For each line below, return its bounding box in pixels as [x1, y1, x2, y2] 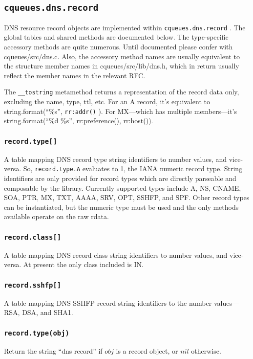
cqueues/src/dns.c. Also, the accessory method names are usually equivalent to [4, 51, 240, 61]
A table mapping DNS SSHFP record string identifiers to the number [4, 297, 212, 308]
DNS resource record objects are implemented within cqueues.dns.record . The [4, 22, 246, 32]
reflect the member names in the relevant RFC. [4, 70, 146, 80]
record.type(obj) [4, 329, 69, 337]
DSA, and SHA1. [22, 307, 73, 317]
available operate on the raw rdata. [4, 211, 109, 222]
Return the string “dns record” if [4, 345, 103, 356]
